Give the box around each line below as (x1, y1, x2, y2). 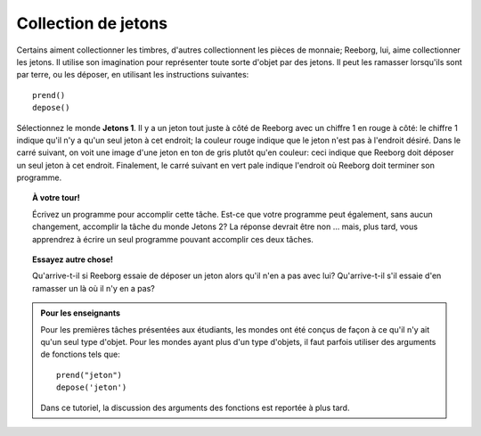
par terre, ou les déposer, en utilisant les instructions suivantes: (16, 70, 249, 80)
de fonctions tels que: (40, 349, 120, 360)
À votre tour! (32, 193, 80, 203)
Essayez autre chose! (32, 254, 114, 265)
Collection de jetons (16, 13, 168, 33)
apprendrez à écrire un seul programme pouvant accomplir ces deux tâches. (32, 234, 314, 244)
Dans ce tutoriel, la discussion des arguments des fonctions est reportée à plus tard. (40, 402, 350, 413)
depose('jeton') (56, 383, 127, 392)
